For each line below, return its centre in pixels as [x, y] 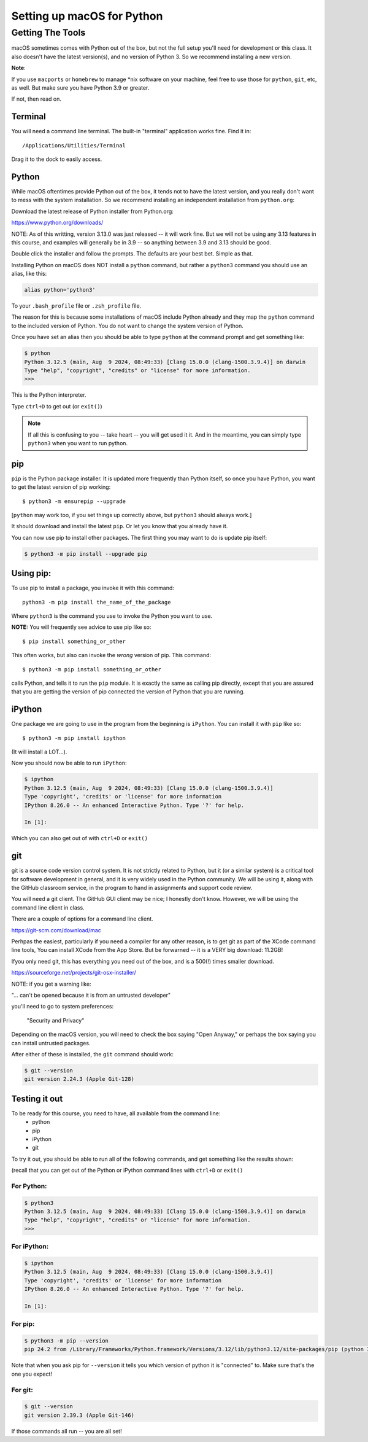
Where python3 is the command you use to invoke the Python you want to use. [112, 616]
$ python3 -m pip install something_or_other [92, 669]
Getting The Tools [48, 33]
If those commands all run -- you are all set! [67, 1431]
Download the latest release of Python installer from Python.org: [93, 211]
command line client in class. [48, 907]
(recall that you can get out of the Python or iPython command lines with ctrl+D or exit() [127, 1171]
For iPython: [30, 1247]
